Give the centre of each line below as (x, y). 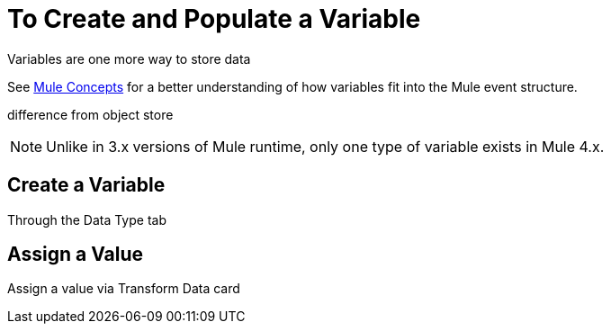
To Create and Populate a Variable (214, 19)
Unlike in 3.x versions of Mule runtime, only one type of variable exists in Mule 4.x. (325, 146)
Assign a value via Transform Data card (124, 289)
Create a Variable (86, 185)
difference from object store (90, 114)
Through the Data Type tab (87, 219)
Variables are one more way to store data (129, 58)
